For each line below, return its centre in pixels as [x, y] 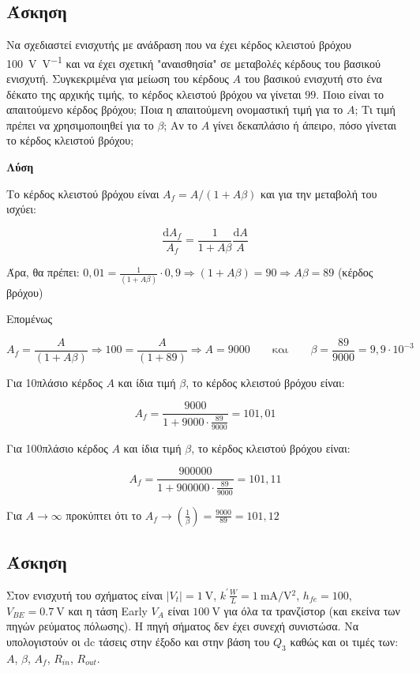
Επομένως [30, 319]
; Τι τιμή [375, 109]
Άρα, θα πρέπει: [43, 272]
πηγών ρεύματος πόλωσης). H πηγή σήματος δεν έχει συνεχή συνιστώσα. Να [182, 626]
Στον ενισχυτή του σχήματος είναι [85, 594]
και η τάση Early [108, 610]
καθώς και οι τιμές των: [344, 641]
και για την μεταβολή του [319, 193]
